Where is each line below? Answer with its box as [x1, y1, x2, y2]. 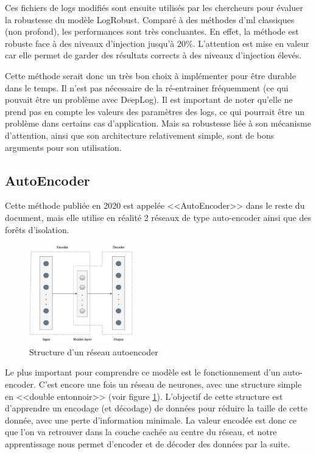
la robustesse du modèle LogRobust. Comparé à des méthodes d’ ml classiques [5, 13, 295, 26]
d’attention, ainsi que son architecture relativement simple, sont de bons [5, 128, 275, 141]
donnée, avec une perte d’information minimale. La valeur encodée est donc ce [5, 413, 297, 426]
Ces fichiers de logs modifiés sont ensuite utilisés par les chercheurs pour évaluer [5, 1, 303, 13]
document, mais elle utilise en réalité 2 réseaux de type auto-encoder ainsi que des [5, 211, 311, 223]
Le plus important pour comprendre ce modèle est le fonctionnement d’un [5, 366, 281, 379]
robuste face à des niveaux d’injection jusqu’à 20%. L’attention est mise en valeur [5, 37, 309, 49]
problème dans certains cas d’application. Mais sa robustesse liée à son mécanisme [5, 117, 311, 130]
